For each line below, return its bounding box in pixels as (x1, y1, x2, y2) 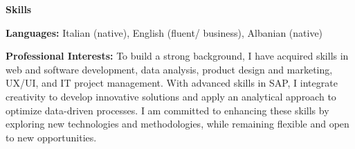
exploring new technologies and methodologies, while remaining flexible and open (6, 116, 349, 131)
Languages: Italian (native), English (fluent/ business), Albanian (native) (6, 25, 323, 40)
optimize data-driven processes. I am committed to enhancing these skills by (6, 103, 329, 117)
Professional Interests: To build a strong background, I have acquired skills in (6, 49, 349, 63)
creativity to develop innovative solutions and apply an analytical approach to (6, 89, 336, 103)
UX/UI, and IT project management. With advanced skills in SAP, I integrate (6, 76, 338, 90)
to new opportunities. (6, 130, 97, 144)
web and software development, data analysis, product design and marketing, (6, 62, 333, 76)
